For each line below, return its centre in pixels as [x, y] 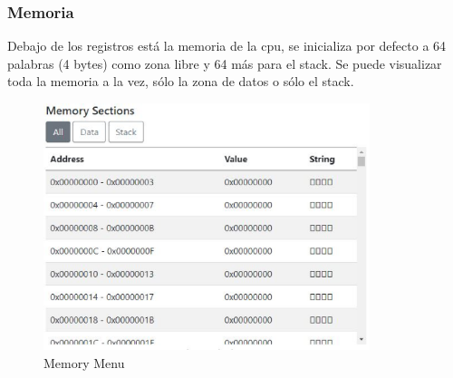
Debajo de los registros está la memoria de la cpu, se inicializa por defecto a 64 [227, 46]
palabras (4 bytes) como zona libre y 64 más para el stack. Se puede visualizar [225, 63]
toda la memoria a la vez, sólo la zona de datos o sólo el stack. [181, 81]
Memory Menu [84, 362]
